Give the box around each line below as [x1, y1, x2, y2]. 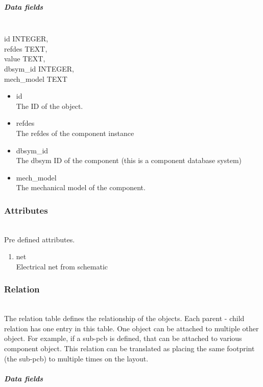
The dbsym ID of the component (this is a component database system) [16, 155, 242, 166]
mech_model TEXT [4, 73, 67, 84]
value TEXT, [4, 53, 45, 64]
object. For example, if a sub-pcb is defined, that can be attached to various [4, 333, 242, 344]
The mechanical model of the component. [16, 182, 146, 193]
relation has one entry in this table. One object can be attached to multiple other [4, 323, 259, 333]
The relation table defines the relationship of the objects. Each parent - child [4, 313, 245, 324]
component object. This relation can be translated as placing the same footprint [4, 343, 255, 354]
